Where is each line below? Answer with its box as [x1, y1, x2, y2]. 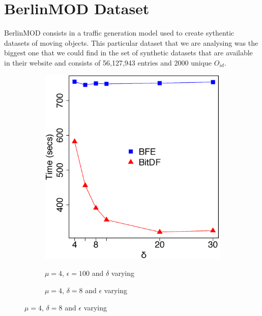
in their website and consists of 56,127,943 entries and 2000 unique [4, 57, 212, 68]
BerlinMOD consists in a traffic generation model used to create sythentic [4, 27, 235, 38]
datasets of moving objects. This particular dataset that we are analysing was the [4, 37, 258, 48]
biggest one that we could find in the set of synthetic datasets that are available [4, 47, 253, 58]
